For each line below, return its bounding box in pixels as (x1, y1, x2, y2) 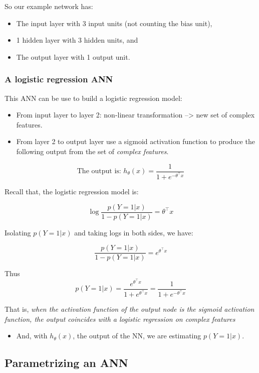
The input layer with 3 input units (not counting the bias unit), (16, 18, 212, 28)
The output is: (77, 168, 121, 175)
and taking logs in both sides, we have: (74, 227, 193, 237)
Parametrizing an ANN (5, 355, 128, 370)
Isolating (5, 227, 31, 237)
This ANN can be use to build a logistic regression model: (5, 92, 182, 103)
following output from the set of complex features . (16, 146, 169, 156)
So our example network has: (5, 1, 93, 11)
